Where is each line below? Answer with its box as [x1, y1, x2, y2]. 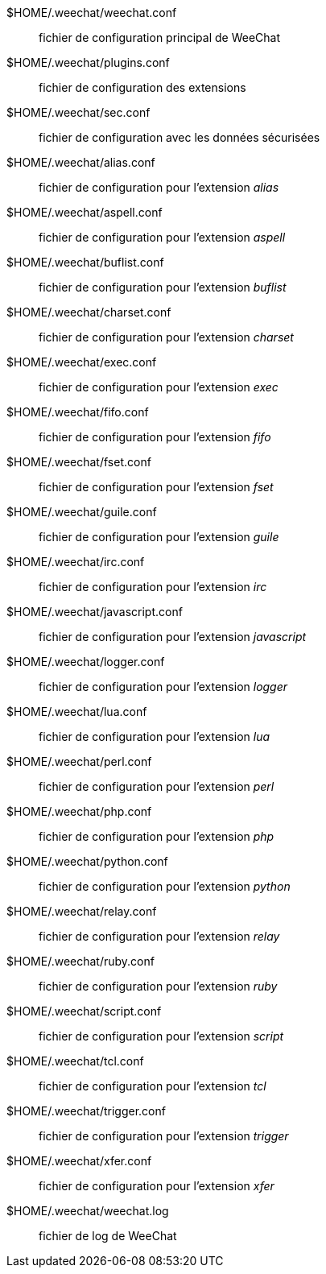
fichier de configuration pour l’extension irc [39, 580, 267, 594]
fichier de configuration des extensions [39, 81, 246, 94]
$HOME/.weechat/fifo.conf [6, 405, 149, 419]
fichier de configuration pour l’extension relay [39, 929, 280, 943]
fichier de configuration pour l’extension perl [39, 780, 274, 793]
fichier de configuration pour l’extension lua [39, 730, 270, 743]
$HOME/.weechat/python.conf [6, 854, 168, 868]
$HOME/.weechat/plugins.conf [6, 56, 170, 69]
